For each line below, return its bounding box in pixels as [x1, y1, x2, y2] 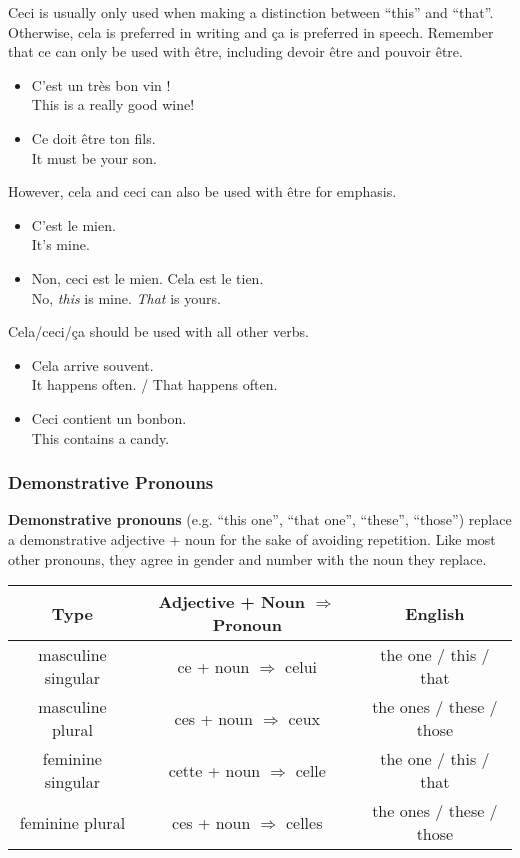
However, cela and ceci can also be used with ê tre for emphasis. [8, 181, 397, 202]
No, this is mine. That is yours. [31, 287, 221, 308]
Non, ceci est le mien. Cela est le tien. [31, 267, 264, 288]
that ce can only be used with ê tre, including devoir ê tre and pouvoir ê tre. [8, 41, 463, 62]
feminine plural [19, 810, 126, 834]
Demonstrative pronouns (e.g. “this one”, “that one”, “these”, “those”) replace [8, 509, 512, 530]
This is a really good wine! [31, 94, 195, 115]
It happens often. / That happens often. [31, 374, 278, 395]
